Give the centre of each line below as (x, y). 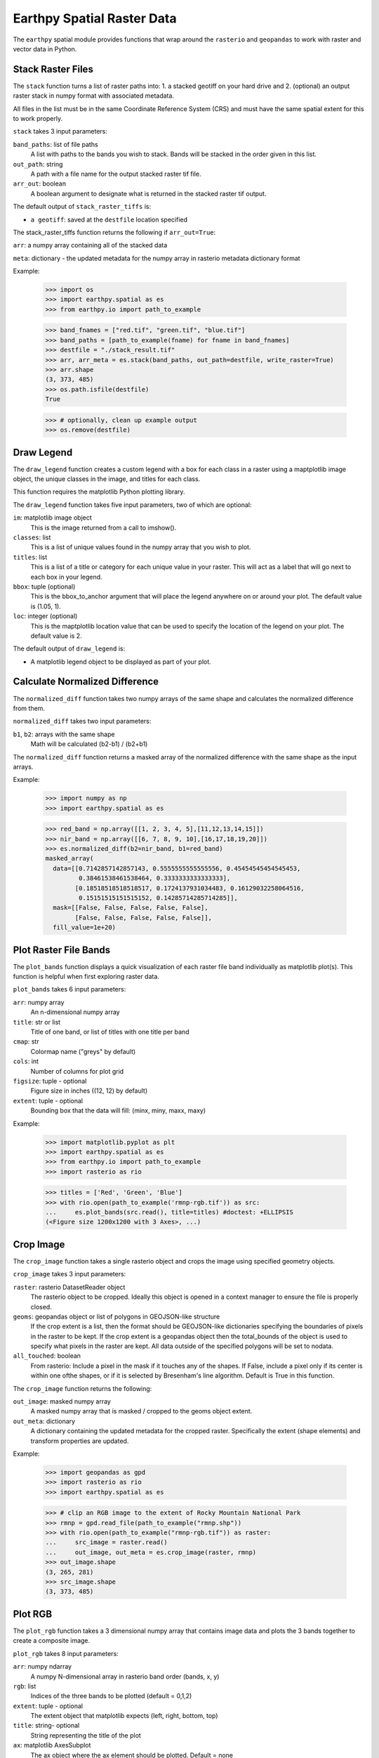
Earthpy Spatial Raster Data (95, 18)
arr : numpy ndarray (42, 1667)
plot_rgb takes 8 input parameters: (66, 1653)
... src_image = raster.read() (106, 1542)
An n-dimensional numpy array (75, 1012)
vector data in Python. (45, 49)
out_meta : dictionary (44, 1421)
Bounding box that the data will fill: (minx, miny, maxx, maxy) (118, 1110)
